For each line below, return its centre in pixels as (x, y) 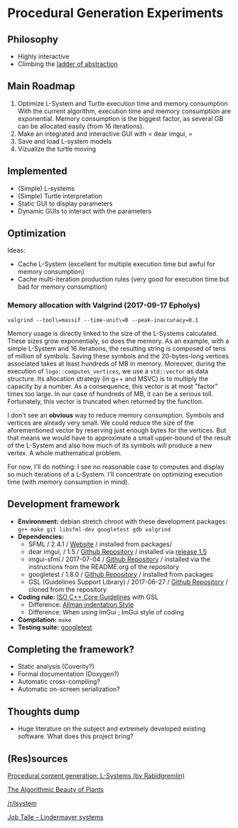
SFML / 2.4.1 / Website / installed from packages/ (100, 544)
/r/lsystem (22, 803)
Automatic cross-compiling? (59, 681)
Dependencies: (40, 536)
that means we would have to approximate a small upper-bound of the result (119, 437)
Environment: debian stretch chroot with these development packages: (122, 521)
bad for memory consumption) (63, 287)
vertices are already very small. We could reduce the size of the (101, 423)
